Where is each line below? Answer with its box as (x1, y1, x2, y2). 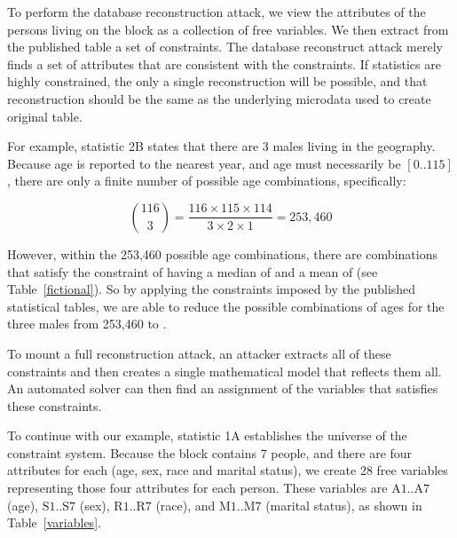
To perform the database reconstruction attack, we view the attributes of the (7, 3, 426, 20)
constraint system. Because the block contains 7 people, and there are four (7, 443, 413, 462)
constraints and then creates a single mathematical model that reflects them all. (7, 361, 442, 380)
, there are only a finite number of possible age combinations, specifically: (7, 171, 406, 190)
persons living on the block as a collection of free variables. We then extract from (7, 20, 449, 38)
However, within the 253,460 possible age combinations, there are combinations (7, 244, 437, 263)
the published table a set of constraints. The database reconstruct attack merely (7, 37, 443, 56)
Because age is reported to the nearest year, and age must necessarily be (7, 154, 401, 172)
